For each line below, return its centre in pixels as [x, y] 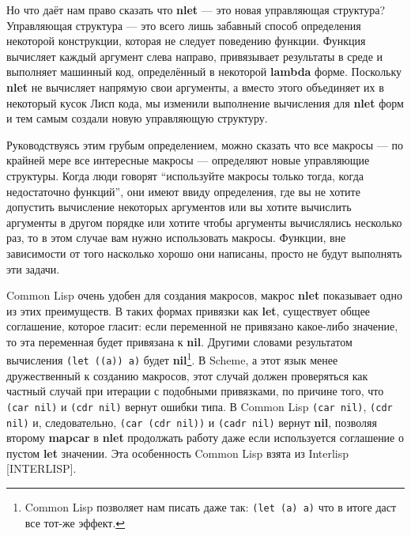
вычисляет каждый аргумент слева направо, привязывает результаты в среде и [195, 56]
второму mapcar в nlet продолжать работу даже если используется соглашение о [205, 438]
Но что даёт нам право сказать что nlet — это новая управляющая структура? [196, 9]
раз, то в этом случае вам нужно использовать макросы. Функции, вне [176, 238]
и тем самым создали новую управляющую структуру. [137, 118]
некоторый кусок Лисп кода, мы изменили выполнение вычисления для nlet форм [205, 102]
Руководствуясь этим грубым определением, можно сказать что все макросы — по [205, 144]
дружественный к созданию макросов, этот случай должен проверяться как [187, 375]
